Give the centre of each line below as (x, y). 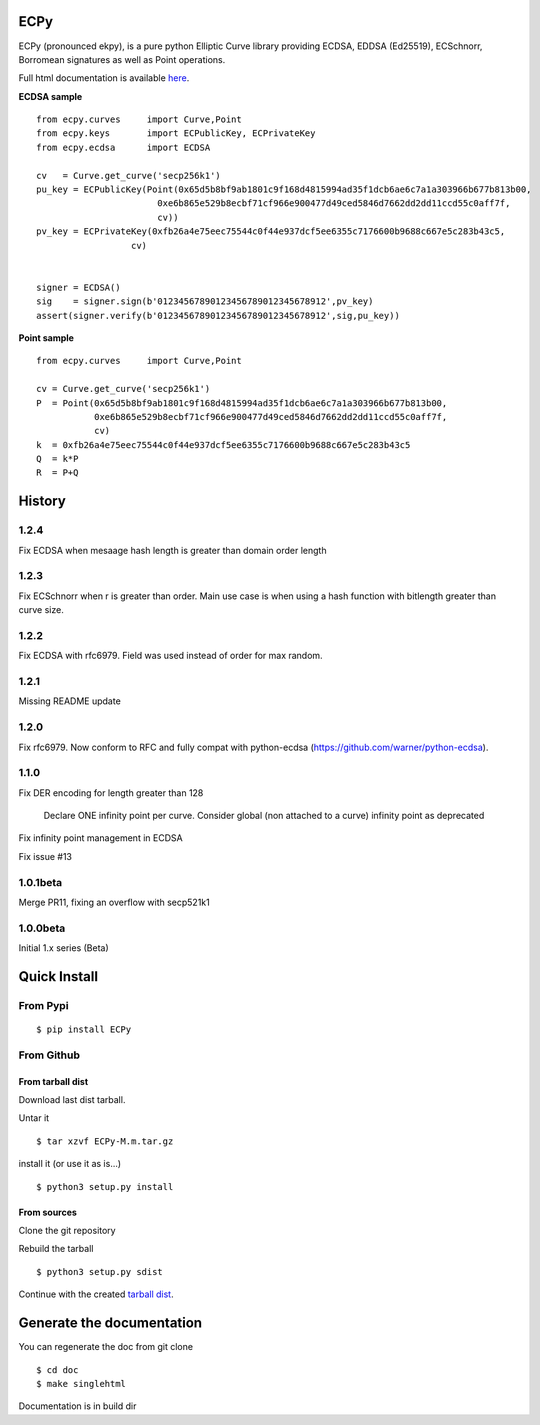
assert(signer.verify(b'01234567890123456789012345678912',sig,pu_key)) (218, 315)
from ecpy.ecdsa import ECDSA (123, 147)
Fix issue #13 (45, 856)
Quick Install (58, 976)
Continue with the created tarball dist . (96, 1294)
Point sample (46, 337)
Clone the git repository (67, 1231)
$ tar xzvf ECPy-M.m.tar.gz (105, 1141)
